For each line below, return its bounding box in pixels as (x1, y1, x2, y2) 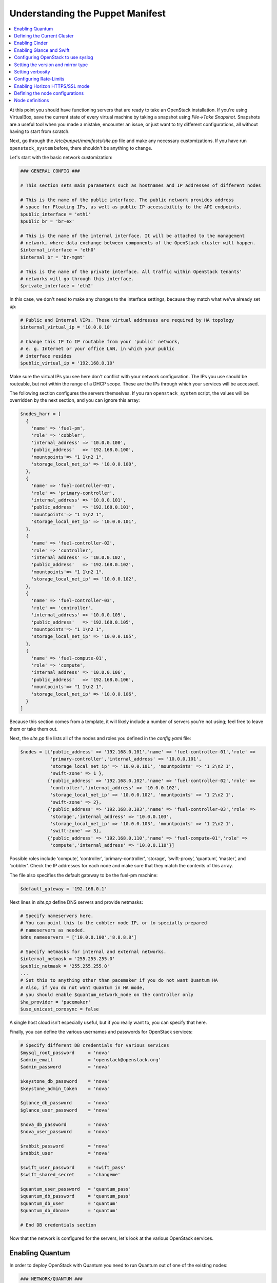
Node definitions (14, 98, 49, 104)
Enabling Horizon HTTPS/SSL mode (14, 83, 90, 89)
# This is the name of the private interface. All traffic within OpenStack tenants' (20, 268, 242, 275)
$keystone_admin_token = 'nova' (20, 1085, 110, 1092)
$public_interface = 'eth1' (20, 211, 91, 217)
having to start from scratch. (9, 128, 70, 134)
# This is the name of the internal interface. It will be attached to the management (20, 232, 245, 239)
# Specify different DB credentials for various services (20, 1042, 169, 1048)
